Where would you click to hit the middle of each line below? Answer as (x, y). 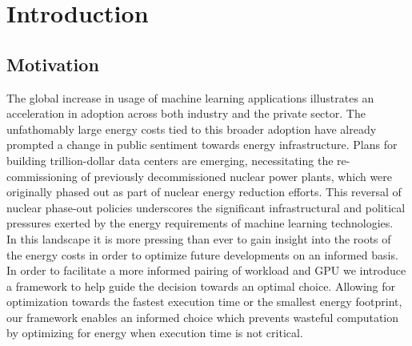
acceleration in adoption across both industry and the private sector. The (186, 113)
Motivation (53, 64)
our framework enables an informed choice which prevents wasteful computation (203, 317)
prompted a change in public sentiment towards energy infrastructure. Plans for (202, 145)
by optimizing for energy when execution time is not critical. (155, 333)
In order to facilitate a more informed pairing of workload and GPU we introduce (206, 270)
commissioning (42, 176)
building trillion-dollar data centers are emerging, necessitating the (170, 160)
